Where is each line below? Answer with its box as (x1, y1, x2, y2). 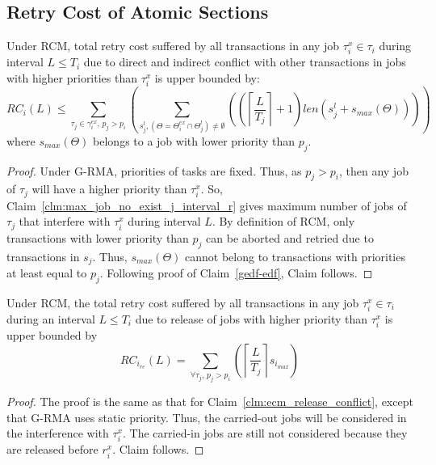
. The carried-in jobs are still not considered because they (123, 425, 408, 442)
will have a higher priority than (31, 180, 187, 197)
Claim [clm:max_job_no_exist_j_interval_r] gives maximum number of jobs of (6, 197, 407, 213)
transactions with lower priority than (6, 229, 189, 246)
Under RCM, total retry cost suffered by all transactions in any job (6, 37, 340, 54)
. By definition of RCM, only (212, 213, 355, 230)
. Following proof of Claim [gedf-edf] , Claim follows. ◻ (99, 264, 373, 281)
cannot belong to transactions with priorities (185, 247, 405, 264)
